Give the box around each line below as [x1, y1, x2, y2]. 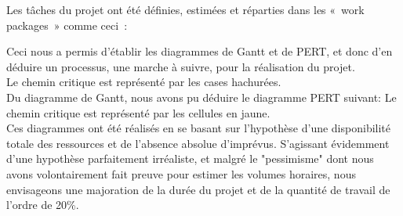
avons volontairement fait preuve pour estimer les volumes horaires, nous [6, 165, 356, 182]
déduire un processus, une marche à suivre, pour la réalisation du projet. [6, 58, 355, 74]
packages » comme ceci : [6, 16, 128, 33]
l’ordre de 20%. [6, 196, 79, 213]
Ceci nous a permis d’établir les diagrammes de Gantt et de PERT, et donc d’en [6, 43, 393, 59]
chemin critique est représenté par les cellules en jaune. [6, 104, 270, 121]
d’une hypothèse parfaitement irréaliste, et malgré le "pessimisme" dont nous [6, 150, 374, 167]
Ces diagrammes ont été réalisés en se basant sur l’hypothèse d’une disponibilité [6, 120, 390, 136]
